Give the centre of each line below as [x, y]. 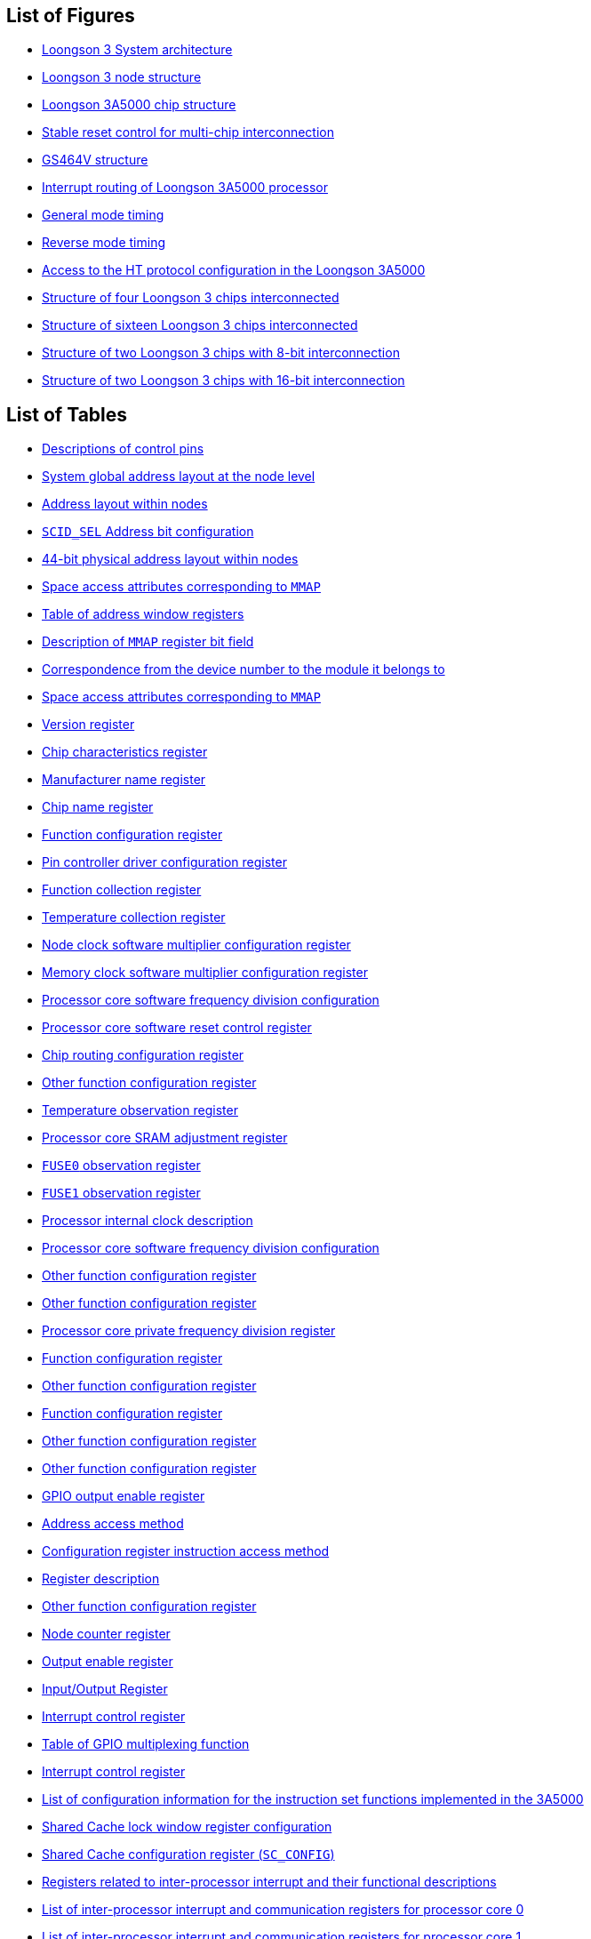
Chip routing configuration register [143, 1055]
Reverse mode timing [104, 243]
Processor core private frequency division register [189, 1331]
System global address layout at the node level [179, 477]
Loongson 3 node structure [122, 77]
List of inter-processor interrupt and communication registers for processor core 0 [283, 1910]
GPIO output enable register [124, 1496]
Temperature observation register [140, 1110]
